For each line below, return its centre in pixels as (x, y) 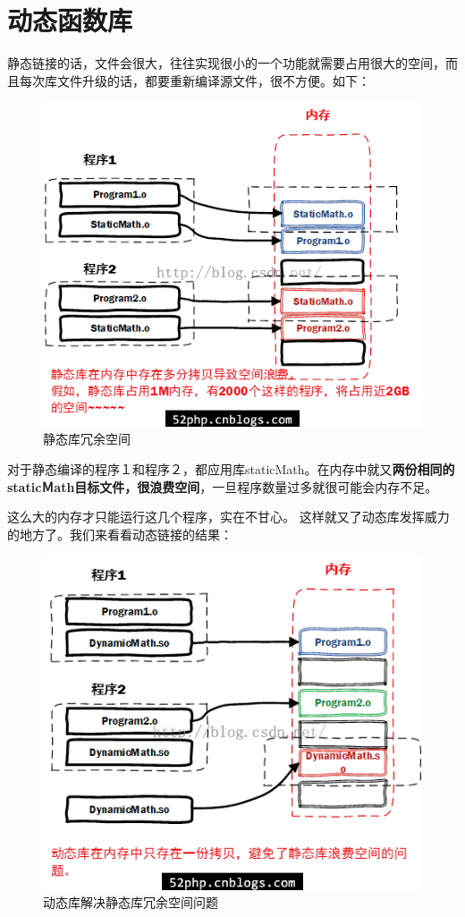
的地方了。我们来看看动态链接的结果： (120, 534)
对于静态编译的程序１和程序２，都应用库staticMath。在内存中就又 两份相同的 (231, 469)
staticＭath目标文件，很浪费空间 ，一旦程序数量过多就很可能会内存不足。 (223, 486)
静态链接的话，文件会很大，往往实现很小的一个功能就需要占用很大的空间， (226, 63)
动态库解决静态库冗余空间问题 (131, 902)
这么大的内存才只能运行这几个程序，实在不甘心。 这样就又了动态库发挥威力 (228, 517)
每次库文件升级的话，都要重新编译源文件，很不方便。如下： (194, 80)
